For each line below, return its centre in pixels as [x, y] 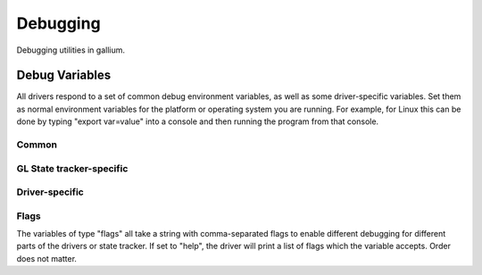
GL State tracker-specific [72, 168]
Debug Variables [64, 75]
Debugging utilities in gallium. [71, 50]
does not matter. [47, 258]
